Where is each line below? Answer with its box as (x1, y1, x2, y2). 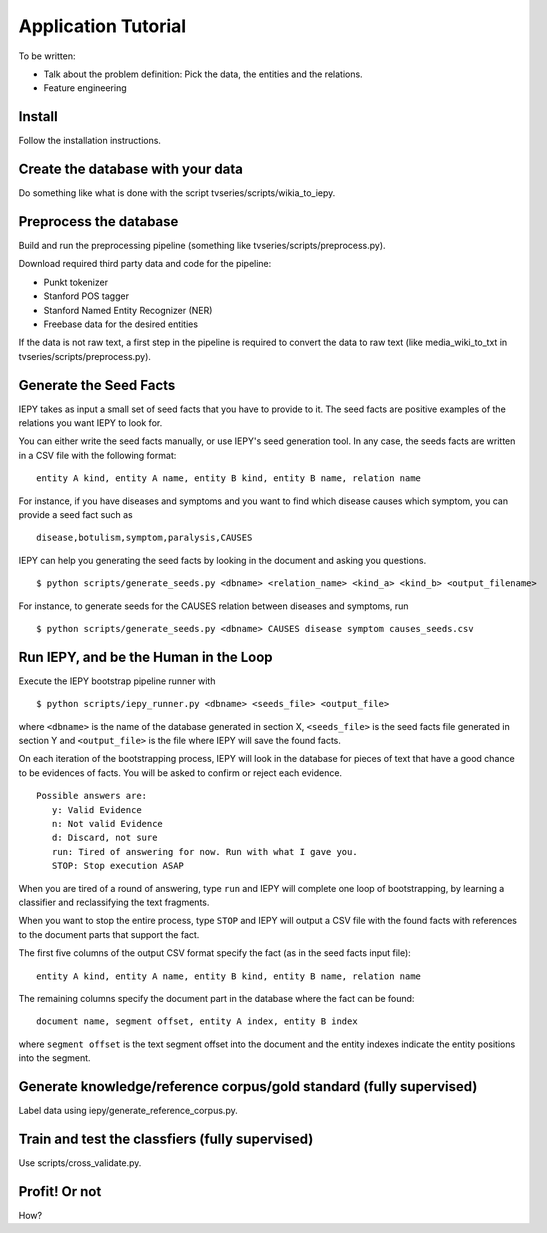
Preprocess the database (18, 213, 179, 230)
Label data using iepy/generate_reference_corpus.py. (18, 1105, 239, 1116)
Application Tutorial (18, 15, 187, 37)
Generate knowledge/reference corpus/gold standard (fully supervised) (18, 1078, 478, 1095)
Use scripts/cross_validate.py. (18, 1156, 142, 1169)
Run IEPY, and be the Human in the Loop (18, 648, 274, 665)
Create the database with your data (18, 161, 244, 178)
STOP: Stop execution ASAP (51, 860, 185, 872)
